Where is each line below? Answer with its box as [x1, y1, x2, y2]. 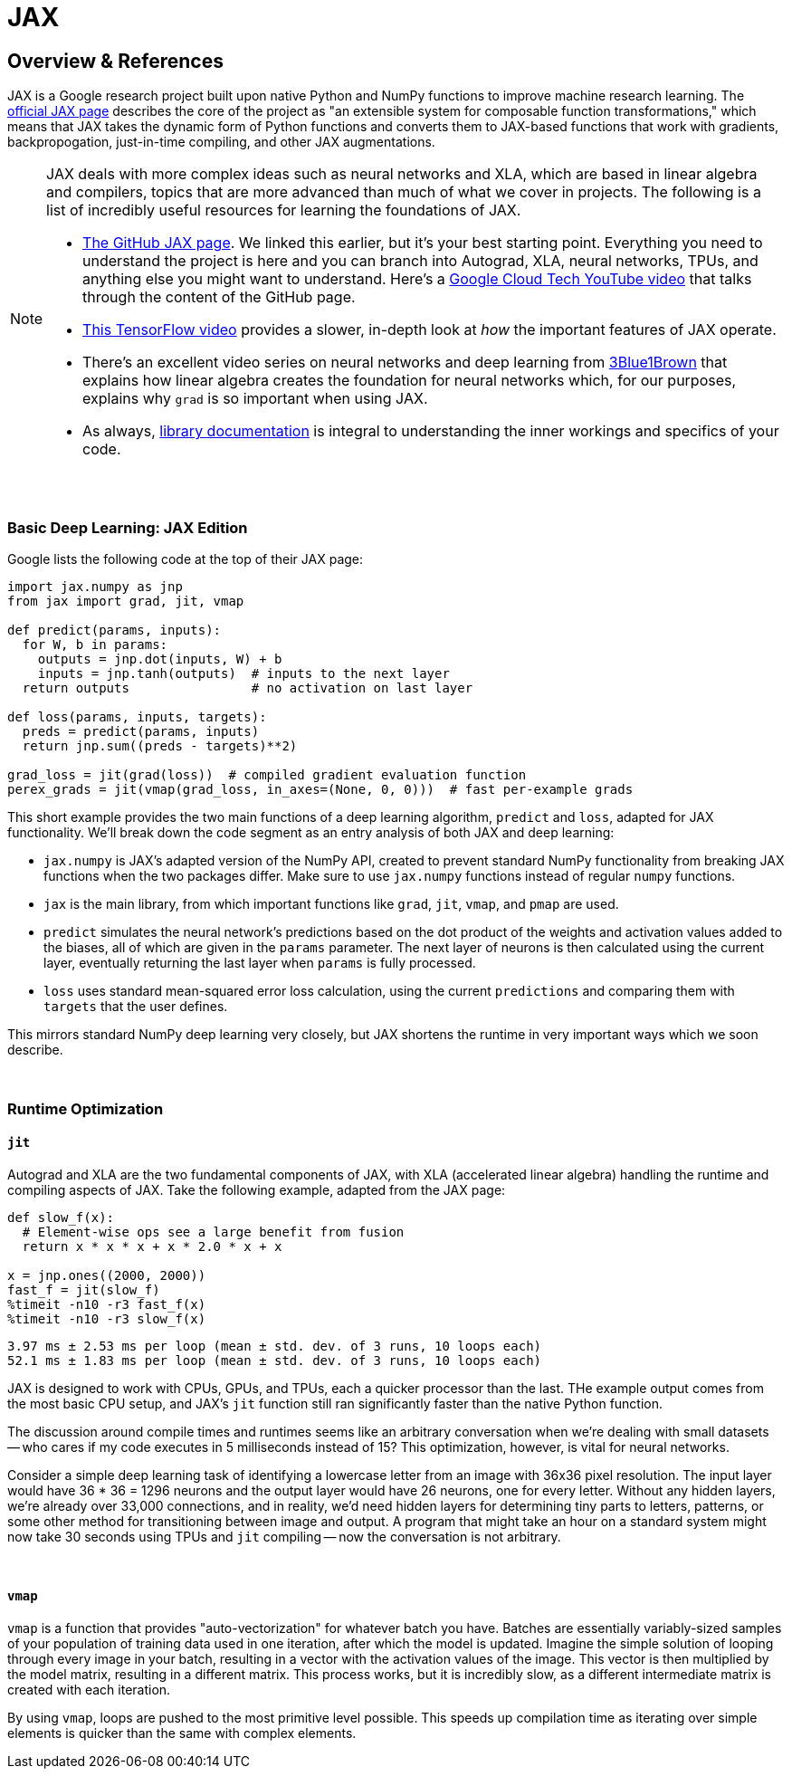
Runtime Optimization [7, 1100, 164, 1119]
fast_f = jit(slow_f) [7, 1282, 160, 1297]
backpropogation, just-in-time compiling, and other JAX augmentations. [7, 134, 435, 150]
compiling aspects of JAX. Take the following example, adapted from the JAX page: [7, 1181, 506, 1198]
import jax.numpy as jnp [7, 578, 183, 594]
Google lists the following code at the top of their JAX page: [7, 550, 364, 567]
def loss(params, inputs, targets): [7, 709, 267, 724]
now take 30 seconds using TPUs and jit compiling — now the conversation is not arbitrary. [7, 1528, 561, 1544]
